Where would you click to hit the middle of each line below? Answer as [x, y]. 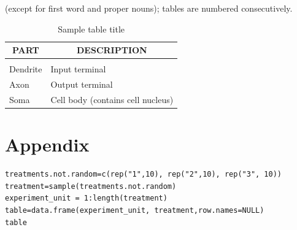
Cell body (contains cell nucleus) [112, 99]
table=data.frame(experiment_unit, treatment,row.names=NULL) [135, 210]
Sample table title [91, 29]
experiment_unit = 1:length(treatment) [86, 198]
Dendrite [26, 69]
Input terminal [78, 69]
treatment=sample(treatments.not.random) [91, 186]
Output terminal [82, 84]
